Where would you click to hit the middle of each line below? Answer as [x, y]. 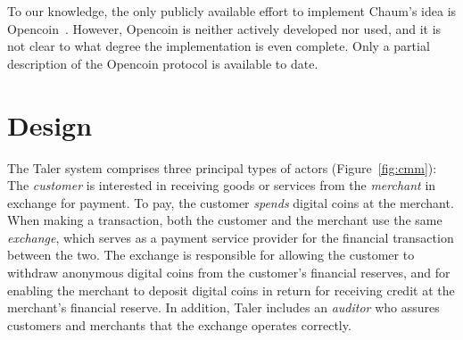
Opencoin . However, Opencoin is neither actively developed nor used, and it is [224, 28]
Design [50, 124]
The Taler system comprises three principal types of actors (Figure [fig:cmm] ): [222, 167]
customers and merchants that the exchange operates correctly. [179, 324]
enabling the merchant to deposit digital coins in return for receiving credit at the [231, 290]
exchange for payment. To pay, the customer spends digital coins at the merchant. [231, 202]
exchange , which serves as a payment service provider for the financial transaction [231, 237]
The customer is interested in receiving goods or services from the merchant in [222, 185]
